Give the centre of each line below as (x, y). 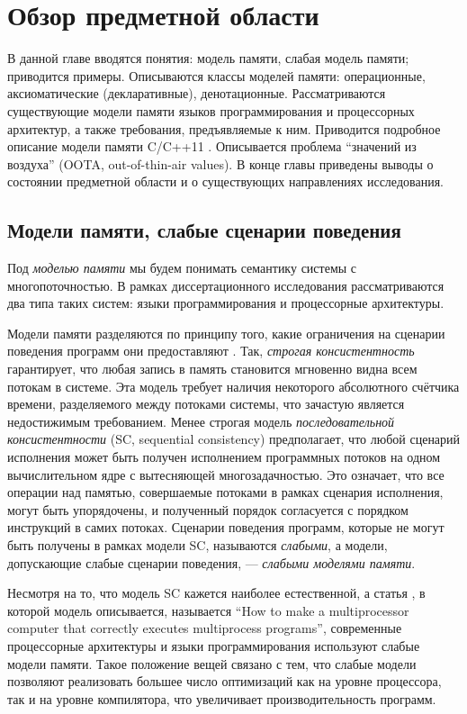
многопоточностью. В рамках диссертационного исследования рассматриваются (226, 285)
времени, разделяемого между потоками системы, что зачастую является (206, 404)
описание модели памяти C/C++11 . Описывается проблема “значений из (212, 146)
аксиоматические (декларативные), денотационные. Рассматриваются (197, 93)
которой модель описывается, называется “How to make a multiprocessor (208, 610)
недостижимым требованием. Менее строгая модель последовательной (201, 421)
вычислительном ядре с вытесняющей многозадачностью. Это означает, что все (226, 474)
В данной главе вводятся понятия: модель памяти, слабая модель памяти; (208, 58)
